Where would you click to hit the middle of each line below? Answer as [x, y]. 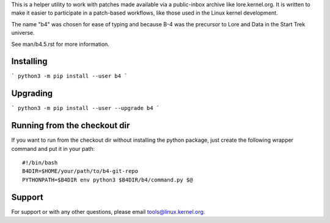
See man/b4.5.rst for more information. [61, 44]
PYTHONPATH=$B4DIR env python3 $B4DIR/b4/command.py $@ [108, 180]
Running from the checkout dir [71, 126]
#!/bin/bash [40, 163]
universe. [23, 33]
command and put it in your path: [53, 148]
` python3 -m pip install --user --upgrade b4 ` [86, 108]
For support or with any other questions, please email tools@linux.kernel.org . [108, 211]
